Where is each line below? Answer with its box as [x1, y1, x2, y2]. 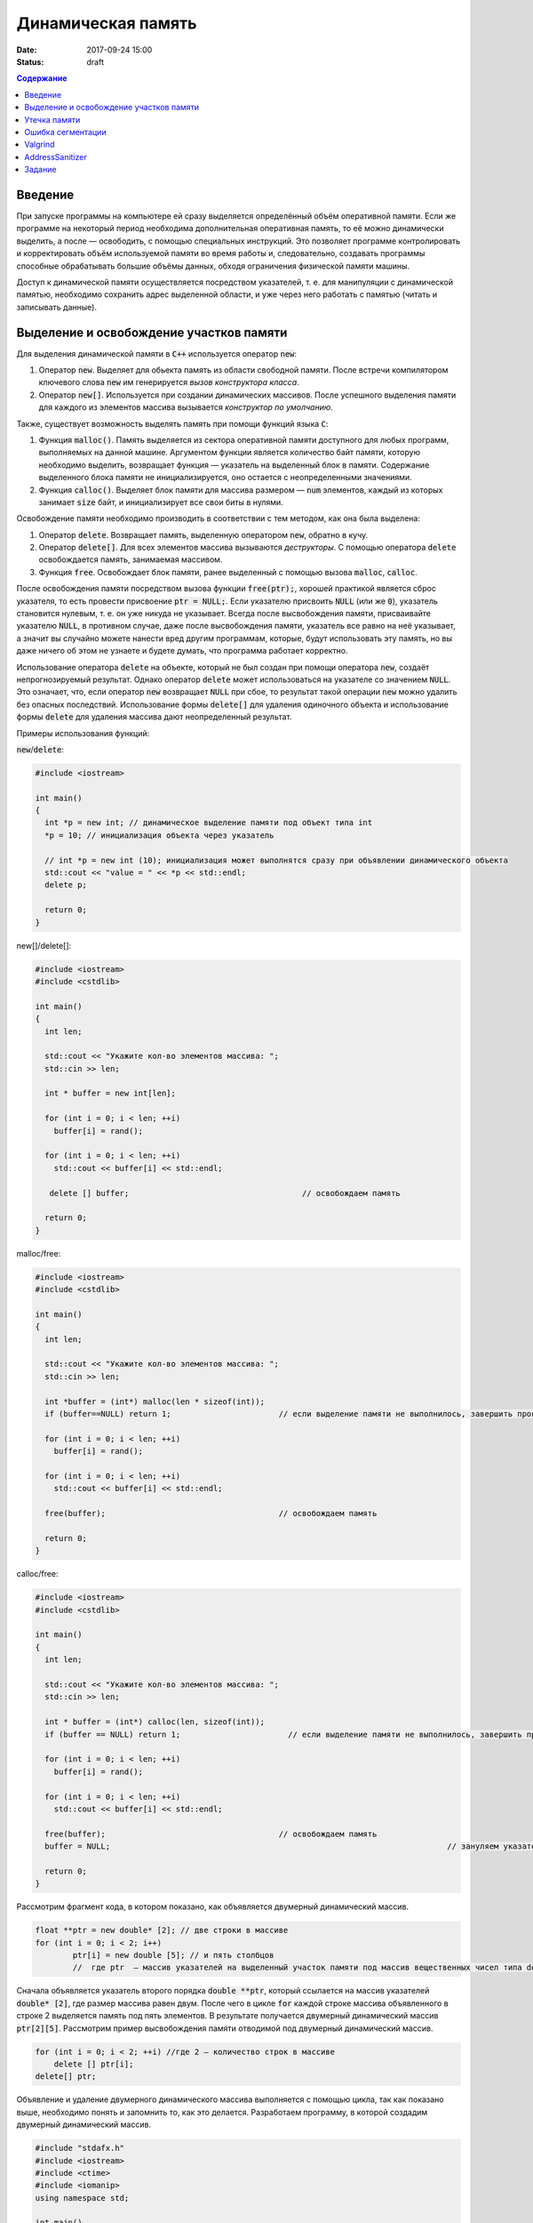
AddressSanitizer [24, 151, 88, 162]
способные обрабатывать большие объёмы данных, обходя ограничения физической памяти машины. [16, 261, 410, 271]
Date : [16, 44, 37, 55]
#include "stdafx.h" [35, 2143, 124, 2154]
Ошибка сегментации [24, 126, 107, 137]
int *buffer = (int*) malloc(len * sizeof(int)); [44, 1396, 266, 1407]
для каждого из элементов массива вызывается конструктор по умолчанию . [38, 402, 333, 413]
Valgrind [24, 139, 55, 150]
